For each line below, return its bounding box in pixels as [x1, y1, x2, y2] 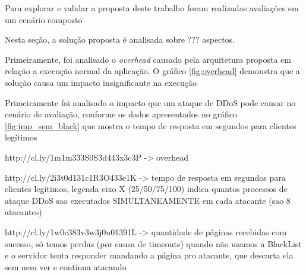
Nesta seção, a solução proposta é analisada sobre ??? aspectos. [5, 33, 235, 46]
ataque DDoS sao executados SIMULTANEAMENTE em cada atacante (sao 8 [5, 194, 291, 206]
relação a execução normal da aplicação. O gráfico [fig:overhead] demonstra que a [5, 65, 300, 77]
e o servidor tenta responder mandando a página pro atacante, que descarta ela [5, 249, 294, 261]
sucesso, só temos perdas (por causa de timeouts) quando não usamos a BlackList [5, 237, 302, 250]
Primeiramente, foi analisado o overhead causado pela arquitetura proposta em [5, 53, 291, 65]
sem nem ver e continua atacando [5, 260, 127, 273]
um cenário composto [5, 13, 83, 25]
